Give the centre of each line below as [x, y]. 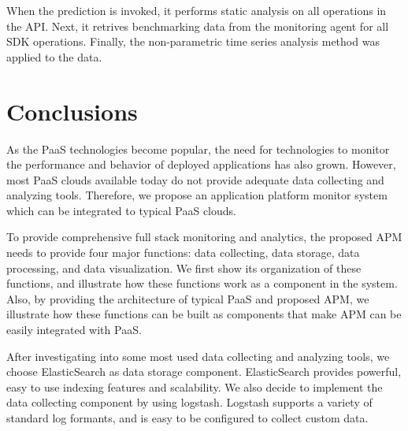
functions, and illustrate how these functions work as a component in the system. [202, 283]
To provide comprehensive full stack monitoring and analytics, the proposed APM [204, 237]
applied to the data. [54, 56]
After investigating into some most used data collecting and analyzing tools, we [198, 356]
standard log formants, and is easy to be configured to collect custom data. [187, 418]
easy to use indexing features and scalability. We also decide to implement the [195, 386]
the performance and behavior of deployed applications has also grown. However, [201, 164]
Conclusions [72, 111]
